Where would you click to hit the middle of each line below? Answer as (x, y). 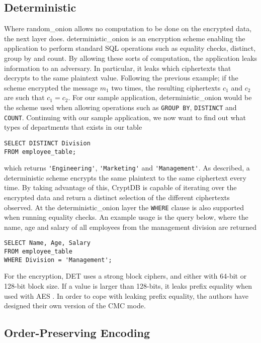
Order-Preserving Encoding (77, 333)
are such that (24, 97)
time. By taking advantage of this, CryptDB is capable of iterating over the (120, 187)
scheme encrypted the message (51, 87)
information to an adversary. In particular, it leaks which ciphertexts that (118, 68)
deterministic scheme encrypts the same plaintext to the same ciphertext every (125, 177)
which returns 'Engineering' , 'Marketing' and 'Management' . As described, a (127, 168)
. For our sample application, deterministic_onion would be (160, 97)
